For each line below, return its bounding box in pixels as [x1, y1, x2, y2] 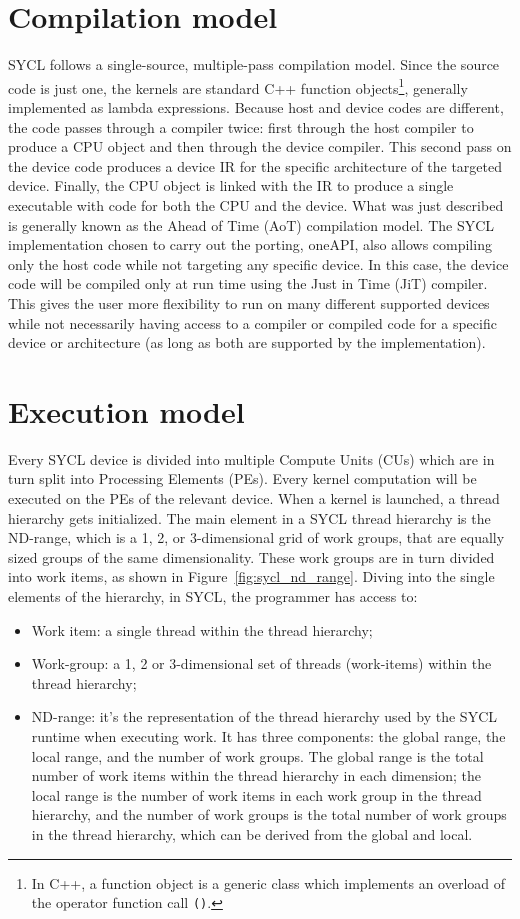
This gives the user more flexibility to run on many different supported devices [8, 292, 490, 313]
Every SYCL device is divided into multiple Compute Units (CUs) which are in [8, 448, 495, 469]
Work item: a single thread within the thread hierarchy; [31, 619, 373, 640]
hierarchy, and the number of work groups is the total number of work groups [31, 804, 507, 825]
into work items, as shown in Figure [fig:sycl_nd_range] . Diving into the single [8, 566, 495, 587]
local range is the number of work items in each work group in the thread [31, 784, 482, 805]
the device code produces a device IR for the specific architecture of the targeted [8, 155, 502, 176]
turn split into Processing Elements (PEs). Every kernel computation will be [8, 468, 477, 489]
